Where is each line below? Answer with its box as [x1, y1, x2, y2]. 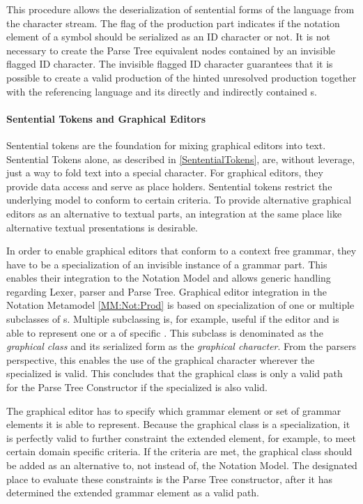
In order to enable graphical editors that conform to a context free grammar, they [6, 243, 357, 258]
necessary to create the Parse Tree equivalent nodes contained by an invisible [6, 43, 336, 57]
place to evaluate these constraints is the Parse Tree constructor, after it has [6, 471, 332, 486]
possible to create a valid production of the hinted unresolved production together [6, 70, 357, 84]
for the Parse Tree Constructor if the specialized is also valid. [6, 380, 268, 395]
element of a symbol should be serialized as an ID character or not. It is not [6, 29, 331, 44]
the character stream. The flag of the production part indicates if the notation [6, 15, 340, 30]
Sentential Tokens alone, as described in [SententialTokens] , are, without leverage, [6, 151, 355, 166]
